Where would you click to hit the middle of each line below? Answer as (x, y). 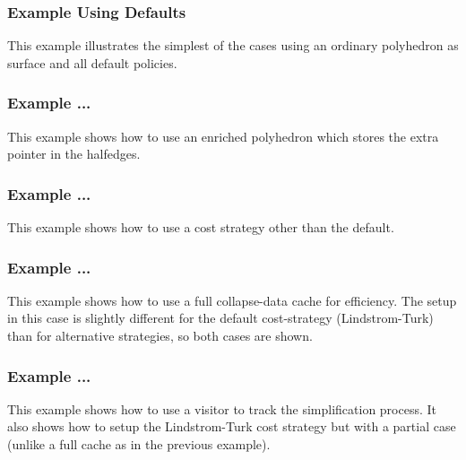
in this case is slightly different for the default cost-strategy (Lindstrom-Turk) (220, 318)
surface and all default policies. (92, 62)
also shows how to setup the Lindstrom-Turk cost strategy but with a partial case (232, 426)
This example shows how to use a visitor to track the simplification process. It (222, 408)
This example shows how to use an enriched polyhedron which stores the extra (223, 136)
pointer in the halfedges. (74, 154)
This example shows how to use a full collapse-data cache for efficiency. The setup (232, 300)
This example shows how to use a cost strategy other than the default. (201, 227)
